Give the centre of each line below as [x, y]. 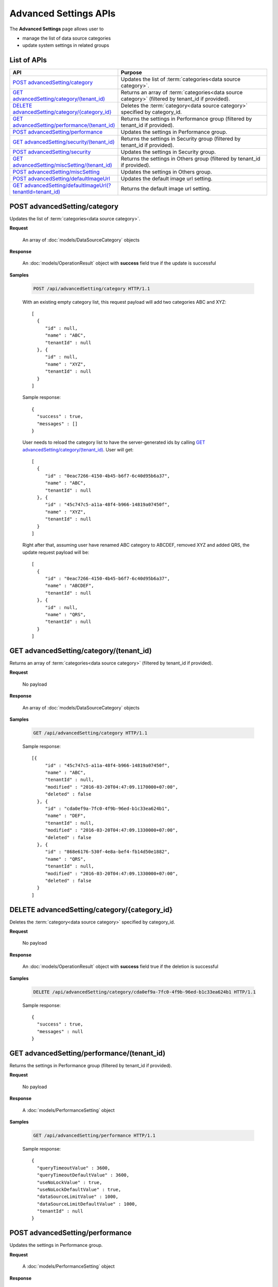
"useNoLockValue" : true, [69, 1182]
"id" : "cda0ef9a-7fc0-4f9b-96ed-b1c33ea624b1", [107, 809]
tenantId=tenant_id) [36, 192]
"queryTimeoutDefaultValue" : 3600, [83, 1175]
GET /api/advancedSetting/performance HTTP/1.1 [94, 1135]
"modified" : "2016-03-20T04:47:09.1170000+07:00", [112, 787]
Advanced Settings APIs [63, 13]
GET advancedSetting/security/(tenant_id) [64, 142]
